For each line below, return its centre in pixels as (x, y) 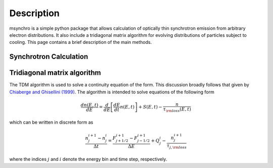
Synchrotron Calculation (49, 57)
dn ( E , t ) (89, 105)
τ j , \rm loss (177, 146)
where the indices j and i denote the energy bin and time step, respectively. (88, 159)
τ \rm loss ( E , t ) (177, 109)
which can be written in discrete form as (51, 122)
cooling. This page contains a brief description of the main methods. (81, 42)
